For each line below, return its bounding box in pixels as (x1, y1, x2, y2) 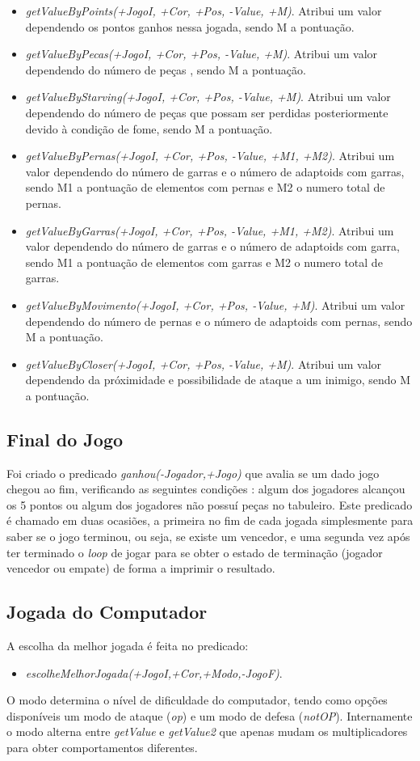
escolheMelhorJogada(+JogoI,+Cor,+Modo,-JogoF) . (25, 664, 283, 681)
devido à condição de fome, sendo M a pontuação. (25, 120, 273, 137)
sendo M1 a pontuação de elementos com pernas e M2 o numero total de (25, 179, 385, 196)
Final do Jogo (6, 426, 124, 451)
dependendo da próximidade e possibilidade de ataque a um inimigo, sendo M (25, 371, 411, 388)
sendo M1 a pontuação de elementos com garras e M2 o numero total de (25, 253, 383, 270)
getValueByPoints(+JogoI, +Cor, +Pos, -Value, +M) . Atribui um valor (25, 2, 382, 19)
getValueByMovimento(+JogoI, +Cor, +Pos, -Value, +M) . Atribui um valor (25, 296, 405, 313)
